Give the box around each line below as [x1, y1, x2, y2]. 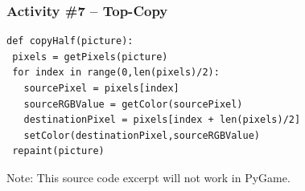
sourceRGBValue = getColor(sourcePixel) [23, 98, 243, 110]
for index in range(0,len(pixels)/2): [12, 67, 220, 79]
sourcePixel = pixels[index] [23, 83, 179, 94]
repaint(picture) [12, 145, 105, 157]
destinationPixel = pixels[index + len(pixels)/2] [23, 114, 301, 126]
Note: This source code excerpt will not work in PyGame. [6, 169, 291, 185]
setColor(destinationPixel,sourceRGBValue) [23, 129, 260, 141]
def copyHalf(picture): [6, 35, 134, 47]
